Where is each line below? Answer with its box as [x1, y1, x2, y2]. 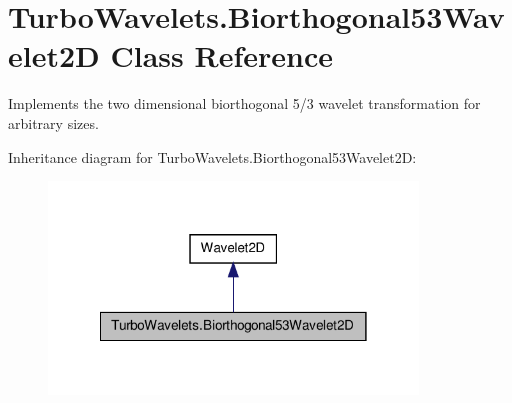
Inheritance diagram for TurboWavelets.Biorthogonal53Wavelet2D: [8, 146, 417, 167]
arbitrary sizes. [8, 112, 99, 133]
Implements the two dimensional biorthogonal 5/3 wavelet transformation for [8, 93, 481, 114]
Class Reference [110, 35, 333, 76]
